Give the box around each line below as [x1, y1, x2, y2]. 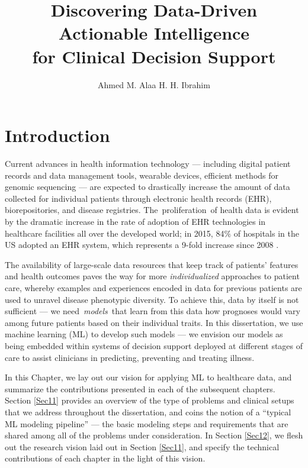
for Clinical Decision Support [32, 44, 276, 68]
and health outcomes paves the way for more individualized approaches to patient [5, 270, 300, 282]
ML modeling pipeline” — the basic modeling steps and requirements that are [5, 417, 288, 430]
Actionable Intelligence [58, 21, 250, 45]
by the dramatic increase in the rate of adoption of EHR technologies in [5, 215, 266, 227]
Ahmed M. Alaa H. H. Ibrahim [98, 78, 210, 91]
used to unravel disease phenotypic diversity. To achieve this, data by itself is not [5, 293, 299, 305]
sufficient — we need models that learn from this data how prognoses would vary [5, 305, 300, 317]
